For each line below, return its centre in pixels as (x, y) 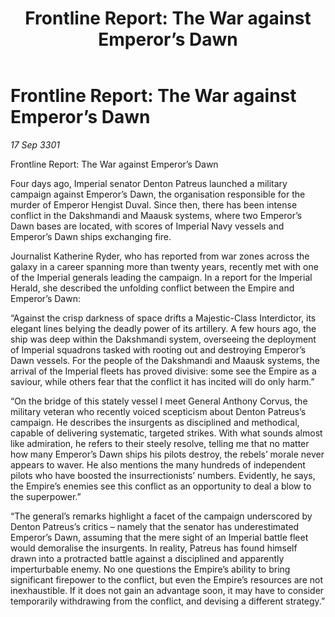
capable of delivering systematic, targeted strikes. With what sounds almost (166, 433)
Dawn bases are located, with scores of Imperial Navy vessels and (147, 226)
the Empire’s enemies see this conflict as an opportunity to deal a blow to (161, 486)
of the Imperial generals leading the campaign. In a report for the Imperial (161, 277)
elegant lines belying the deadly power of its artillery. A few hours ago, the (163, 328)
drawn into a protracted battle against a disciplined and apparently (147, 558)
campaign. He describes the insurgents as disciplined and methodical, (155, 422)
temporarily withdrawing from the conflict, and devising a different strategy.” (168, 601)
